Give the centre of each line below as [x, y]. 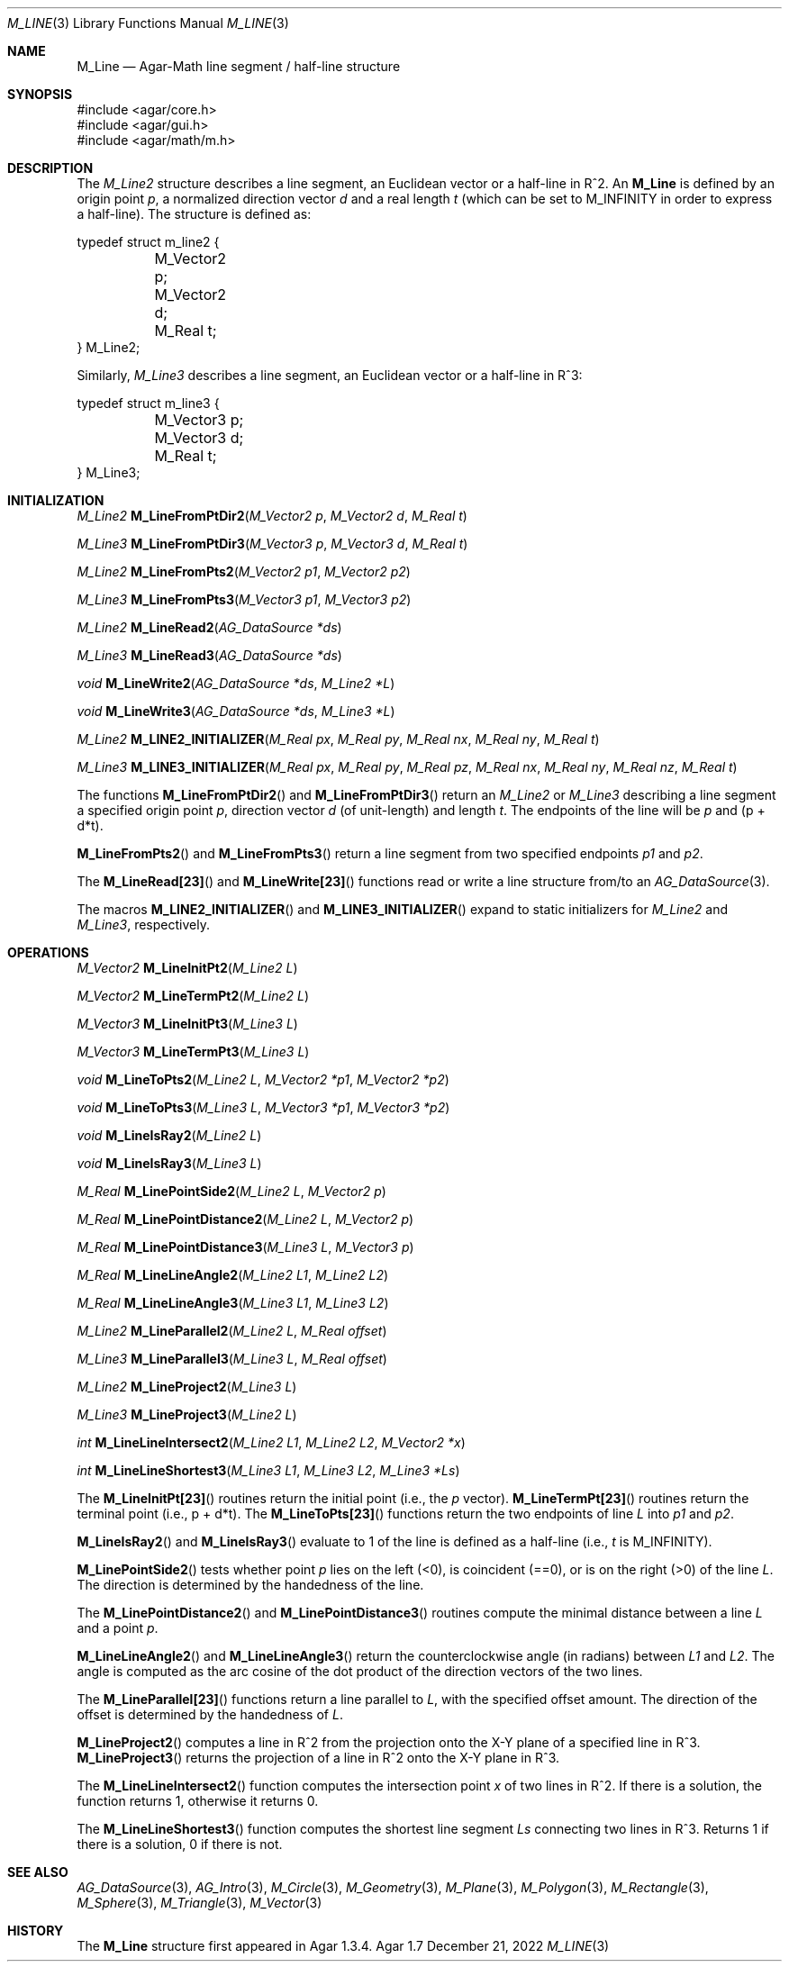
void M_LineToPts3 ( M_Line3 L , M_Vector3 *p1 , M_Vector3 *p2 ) [263, 1107]
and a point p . [118, 1628]
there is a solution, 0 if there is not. [180, 1844]
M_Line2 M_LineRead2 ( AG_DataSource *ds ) [209, 627]
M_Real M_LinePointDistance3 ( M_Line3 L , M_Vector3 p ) [245, 1247]
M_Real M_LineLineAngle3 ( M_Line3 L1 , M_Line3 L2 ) [233, 1303]
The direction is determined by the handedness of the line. [250, 1585]
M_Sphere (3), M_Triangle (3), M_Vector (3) [200, 1903]
